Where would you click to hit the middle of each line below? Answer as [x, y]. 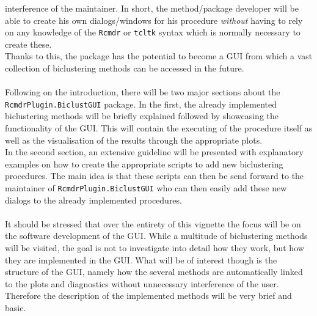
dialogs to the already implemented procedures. [93, 200]
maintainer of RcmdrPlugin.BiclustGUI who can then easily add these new [146, 188]
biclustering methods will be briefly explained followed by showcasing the [142, 116]
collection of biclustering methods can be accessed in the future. [125, 68]
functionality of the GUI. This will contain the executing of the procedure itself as [159, 128]
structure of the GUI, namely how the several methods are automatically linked [154, 272]
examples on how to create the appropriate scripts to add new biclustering [144, 164]
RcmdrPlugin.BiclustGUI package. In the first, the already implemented [141, 104]
